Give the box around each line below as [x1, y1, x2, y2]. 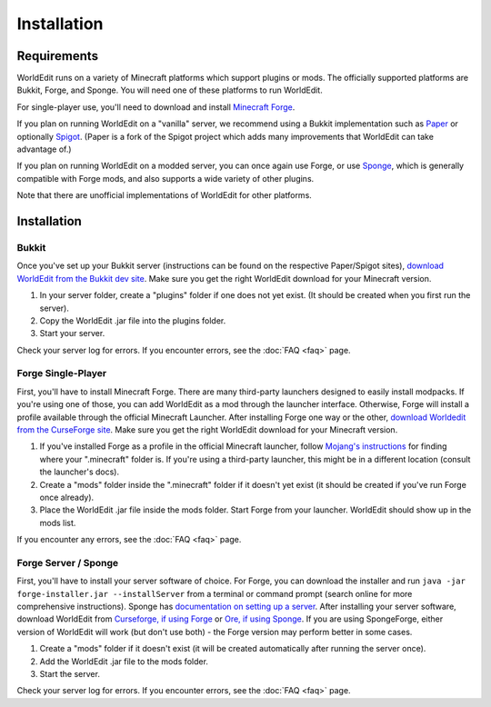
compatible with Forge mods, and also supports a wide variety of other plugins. [16, 173, 315, 184]
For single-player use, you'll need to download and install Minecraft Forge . [16, 101, 296, 113]
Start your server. [39, 328, 105, 339]
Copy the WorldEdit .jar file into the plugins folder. [39, 314, 226, 326]
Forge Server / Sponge [16, 556, 119, 569]
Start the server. [39, 669, 100, 679]
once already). [39, 492, 95, 503]
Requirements [16, 48, 99, 64]
